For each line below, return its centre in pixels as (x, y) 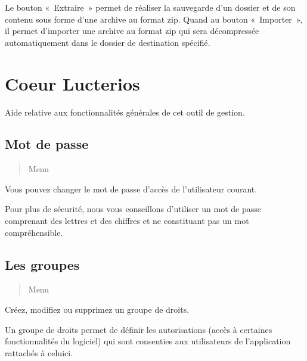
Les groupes (42, 264)
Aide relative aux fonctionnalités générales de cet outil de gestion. (125, 112)
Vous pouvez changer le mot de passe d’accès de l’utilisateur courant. (131, 189)
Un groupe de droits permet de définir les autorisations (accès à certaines (139, 329)
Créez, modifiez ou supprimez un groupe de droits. (97, 309)
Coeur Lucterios (72, 83)
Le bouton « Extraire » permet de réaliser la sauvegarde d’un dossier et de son (150, 7)
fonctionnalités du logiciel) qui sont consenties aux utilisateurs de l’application (148, 341)
